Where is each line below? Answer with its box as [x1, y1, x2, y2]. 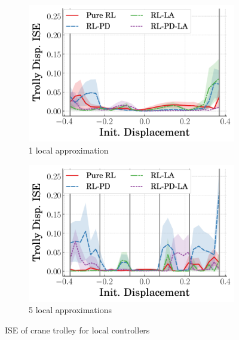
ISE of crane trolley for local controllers [5, 324, 150, 336]
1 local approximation [29, 143, 109, 156]
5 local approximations [29, 304, 112, 316]
